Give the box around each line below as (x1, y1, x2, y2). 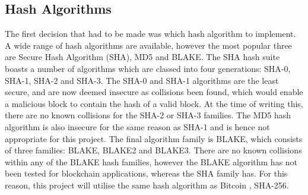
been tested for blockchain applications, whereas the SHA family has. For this (5, 167, 288, 180)
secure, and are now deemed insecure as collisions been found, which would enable (5, 86, 303, 98)
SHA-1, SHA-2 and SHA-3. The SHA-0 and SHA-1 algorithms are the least (5, 74, 279, 86)
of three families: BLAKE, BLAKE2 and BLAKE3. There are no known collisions (5, 144, 302, 156)
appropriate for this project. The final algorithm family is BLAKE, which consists (5, 132, 303, 144)
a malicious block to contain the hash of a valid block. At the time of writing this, (5, 97, 303, 109)
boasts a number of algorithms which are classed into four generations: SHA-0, (5, 62, 291, 74)
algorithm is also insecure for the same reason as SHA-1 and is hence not (5, 120, 270, 133)
